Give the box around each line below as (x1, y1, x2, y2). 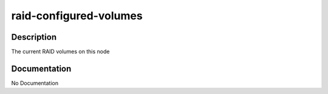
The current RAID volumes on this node (11, 48, 110, 55)
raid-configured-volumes (11, 9, 143, 22)
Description (11, 32, 57, 42)
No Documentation (11, 79, 59, 87)
